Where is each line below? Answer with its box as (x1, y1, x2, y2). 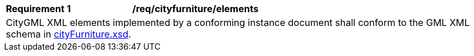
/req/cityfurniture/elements (132, 3, 259, 14)
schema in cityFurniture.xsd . (6, 28, 131, 40)
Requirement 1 (6, 3, 71, 14)
